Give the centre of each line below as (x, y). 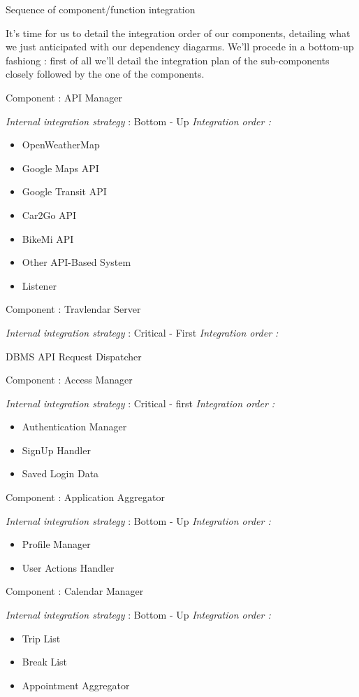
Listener (39, 285)
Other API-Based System (76, 262)
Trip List (41, 638)
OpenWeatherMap (61, 145)
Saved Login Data (60, 473)
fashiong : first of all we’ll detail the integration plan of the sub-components (168, 60)
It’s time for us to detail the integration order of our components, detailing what (178, 33)
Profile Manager (56, 544)
